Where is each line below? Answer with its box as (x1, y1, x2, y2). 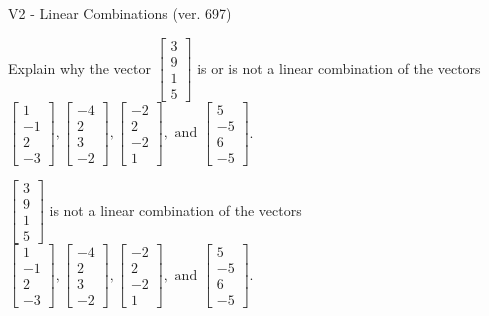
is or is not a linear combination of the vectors (197, 57, 481, 78)
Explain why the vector (8, 57, 151, 78)
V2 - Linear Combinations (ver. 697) (8, 3, 232, 23)
